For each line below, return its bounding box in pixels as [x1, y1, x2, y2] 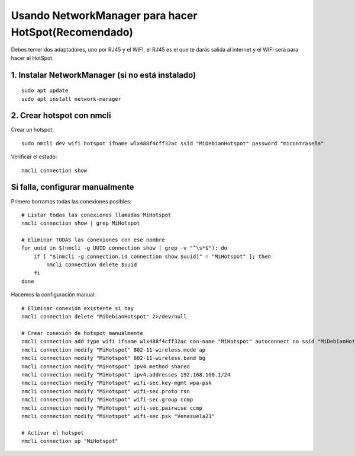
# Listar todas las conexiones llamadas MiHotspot [21, 211, 172, 218]
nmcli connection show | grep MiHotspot [21, 220, 140, 227]
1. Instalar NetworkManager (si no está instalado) [11, 70, 196, 80]
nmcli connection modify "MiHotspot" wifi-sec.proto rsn [21, 388, 191, 394]
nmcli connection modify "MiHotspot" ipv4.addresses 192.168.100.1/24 [21, 371, 231, 378]
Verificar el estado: [11, 153, 57, 160]
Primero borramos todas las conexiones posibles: [11, 197, 132, 205]
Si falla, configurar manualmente [11, 182, 134, 192]
